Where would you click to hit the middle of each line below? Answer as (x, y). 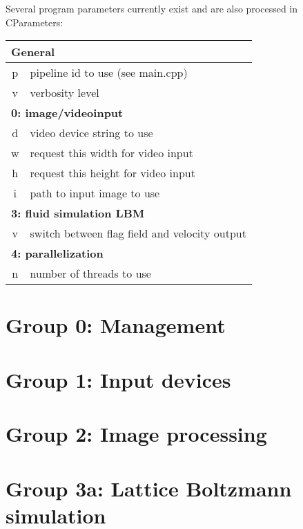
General (33, 52)
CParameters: (35, 22)
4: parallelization (57, 253)
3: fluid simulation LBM (78, 213)
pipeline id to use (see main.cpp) (109, 73)
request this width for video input (111, 153)
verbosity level (65, 93)
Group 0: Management (116, 325)
